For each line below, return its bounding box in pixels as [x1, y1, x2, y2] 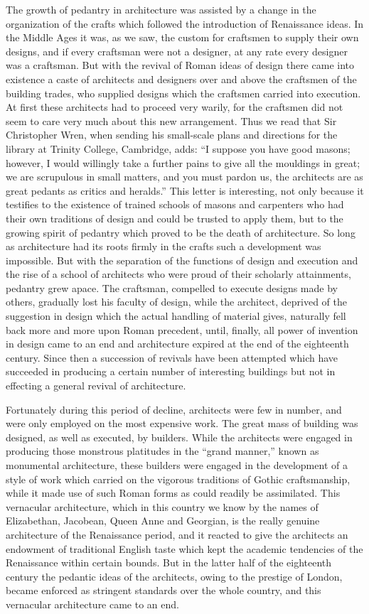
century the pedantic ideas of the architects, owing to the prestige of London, [6, 569, 343, 583]
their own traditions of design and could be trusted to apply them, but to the [6, 210, 343, 225]
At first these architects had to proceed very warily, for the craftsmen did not [6, 99, 343, 114]
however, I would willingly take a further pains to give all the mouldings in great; [6, 155, 360, 170]
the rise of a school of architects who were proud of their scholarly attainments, [6, 266, 351, 281]
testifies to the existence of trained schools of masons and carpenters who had [6, 197, 344, 212]
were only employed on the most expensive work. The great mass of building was [6, 416, 358, 431]
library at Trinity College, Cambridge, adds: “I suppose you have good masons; [6, 141, 351, 156]
